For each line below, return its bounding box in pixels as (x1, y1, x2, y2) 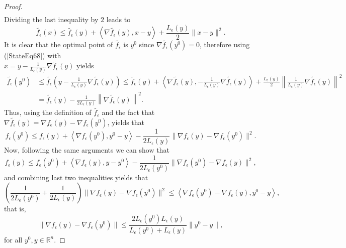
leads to (106, 14, 131, 25)
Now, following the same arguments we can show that (4, 145, 169, 155)
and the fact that (102, 107, 155, 117)
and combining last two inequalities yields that (4, 172, 148, 182)
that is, (4, 203, 26, 214)
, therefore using (199, 39, 250, 50)
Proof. (4, 1, 23, 11)
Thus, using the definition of (4, 107, 92, 117)
